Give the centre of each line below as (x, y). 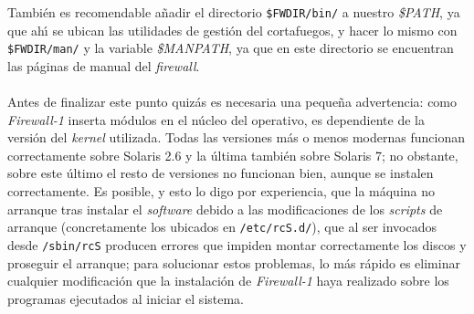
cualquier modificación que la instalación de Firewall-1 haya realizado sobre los (228, 281)
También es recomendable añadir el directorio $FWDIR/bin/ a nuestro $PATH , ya (234, 12)
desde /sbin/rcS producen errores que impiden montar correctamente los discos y (237, 244)
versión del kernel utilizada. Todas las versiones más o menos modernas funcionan (236, 137)
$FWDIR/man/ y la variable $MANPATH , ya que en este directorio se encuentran (231, 48)
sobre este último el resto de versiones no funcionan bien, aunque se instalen (221, 173)
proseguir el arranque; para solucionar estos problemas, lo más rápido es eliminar (234, 262)
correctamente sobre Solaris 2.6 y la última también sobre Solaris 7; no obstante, (233, 155)
